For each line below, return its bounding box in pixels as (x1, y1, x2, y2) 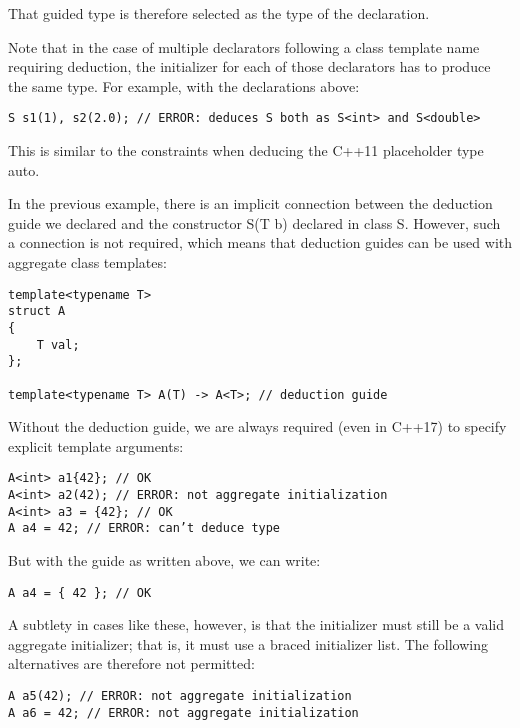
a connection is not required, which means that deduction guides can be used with (8, 232, 512, 253)
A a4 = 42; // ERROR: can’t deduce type (8, 521, 281, 536)
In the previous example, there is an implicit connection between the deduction (8, 193, 493, 214)
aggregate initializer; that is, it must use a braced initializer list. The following (8, 633, 488, 654)
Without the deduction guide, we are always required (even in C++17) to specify (8, 416, 507, 437)
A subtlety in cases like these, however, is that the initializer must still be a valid (8, 614, 505, 635)
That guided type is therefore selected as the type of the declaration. (8, 3, 430, 23)
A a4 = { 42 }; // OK (8, 585, 152, 600)
